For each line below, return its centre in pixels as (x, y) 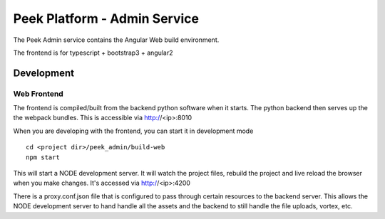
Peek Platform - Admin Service (106, 18)
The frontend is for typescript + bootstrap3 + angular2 (93, 53)
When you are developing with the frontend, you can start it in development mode (133, 131)
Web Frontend (38, 94)
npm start (43, 157)
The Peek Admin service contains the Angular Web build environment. (116, 40)
